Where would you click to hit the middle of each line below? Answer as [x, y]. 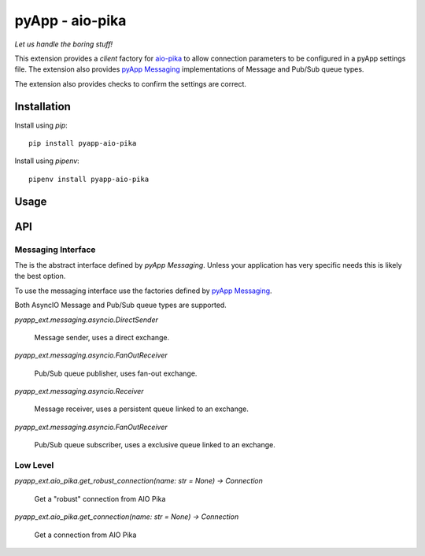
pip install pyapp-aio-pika [83, 143]
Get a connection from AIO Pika [85, 535]
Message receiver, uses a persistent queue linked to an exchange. [142, 409]
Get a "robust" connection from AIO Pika [100, 499]
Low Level [34, 465]
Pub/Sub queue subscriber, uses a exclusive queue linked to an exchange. [155, 445]
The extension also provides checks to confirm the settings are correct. [131, 83]
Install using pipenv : [47, 161]
